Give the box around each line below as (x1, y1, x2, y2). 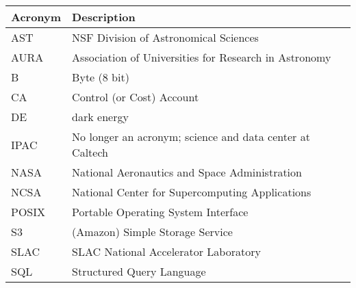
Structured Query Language (72, 263, 206, 279)
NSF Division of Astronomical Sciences (72, 29, 259, 45)
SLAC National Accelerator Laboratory (72, 244, 261, 259)
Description (72, 9, 136, 25)
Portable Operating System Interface (72, 204, 249, 220)
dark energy (72, 109, 129, 125)
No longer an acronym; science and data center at (72, 129, 310, 144)
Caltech (72, 144, 108, 160)
